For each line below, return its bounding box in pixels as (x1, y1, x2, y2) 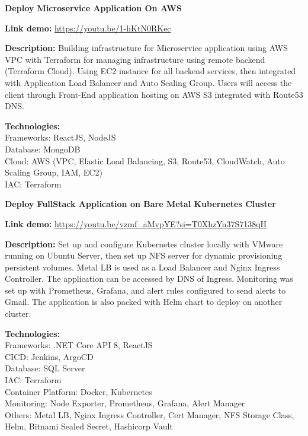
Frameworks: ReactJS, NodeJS (5, 131, 116, 144)
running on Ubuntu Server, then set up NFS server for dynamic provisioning (5, 249, 283, 262)
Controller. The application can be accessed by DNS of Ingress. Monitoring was (5, 272, 293, 285)
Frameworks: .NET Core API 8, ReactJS (5, 339, 153, 351)
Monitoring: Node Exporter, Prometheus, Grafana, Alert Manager (5, 397, 245, 409)
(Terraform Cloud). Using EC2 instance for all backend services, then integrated (5, 65, 296, 77)
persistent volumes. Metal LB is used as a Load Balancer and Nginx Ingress (5, 260, 280, 273)
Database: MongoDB (5, 142, 81, 155)
